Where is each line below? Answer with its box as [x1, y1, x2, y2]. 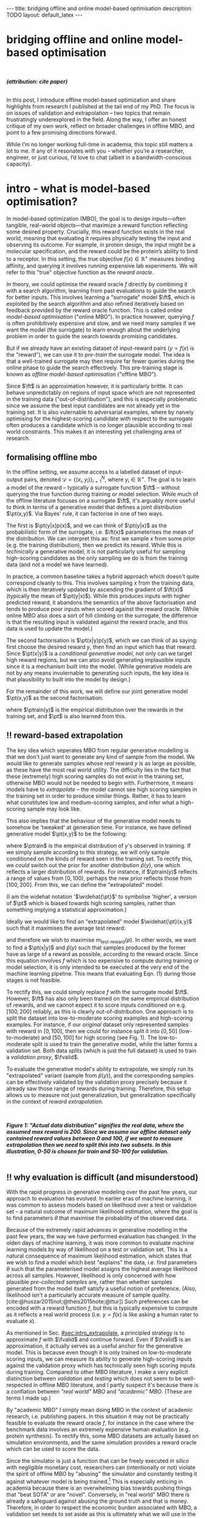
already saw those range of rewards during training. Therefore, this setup [6, 1085, 192, 1092]
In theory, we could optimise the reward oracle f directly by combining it [6, 280, 188, 287]
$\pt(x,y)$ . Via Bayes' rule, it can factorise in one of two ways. [6, 510, 164, 517]
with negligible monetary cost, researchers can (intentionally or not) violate [6, 1463, 196, 1471]
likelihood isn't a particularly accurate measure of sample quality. [6, 1291, 171, 1299]
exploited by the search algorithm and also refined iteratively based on [6, 300, 185, 307]
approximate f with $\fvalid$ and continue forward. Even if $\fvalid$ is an [6, 1336, 192, 1343]
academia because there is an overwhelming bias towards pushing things [6, 1484, 192, 1492]
